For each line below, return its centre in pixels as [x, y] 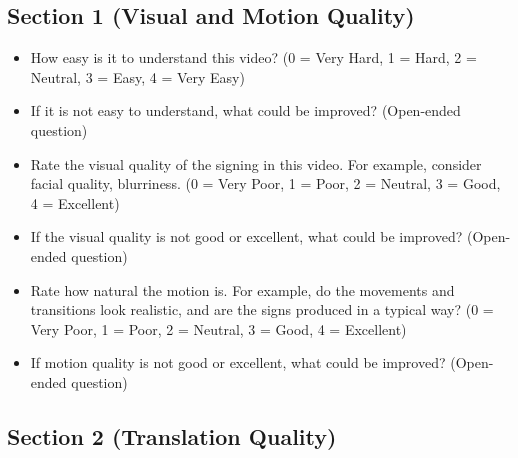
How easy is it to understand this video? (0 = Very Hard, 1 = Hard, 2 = [253, 57]
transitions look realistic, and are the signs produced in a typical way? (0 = [262, 309]
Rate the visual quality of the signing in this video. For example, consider [256, 163]
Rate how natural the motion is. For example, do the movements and [242, 289]
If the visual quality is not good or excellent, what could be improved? [246, 236]
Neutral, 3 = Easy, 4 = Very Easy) [137, 76]
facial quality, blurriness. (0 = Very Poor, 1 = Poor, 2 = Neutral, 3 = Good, [265, 183]
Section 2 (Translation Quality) [172, 435]
